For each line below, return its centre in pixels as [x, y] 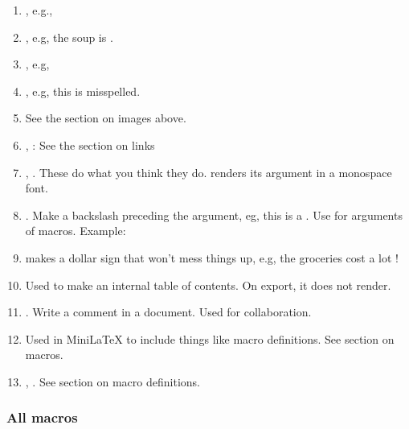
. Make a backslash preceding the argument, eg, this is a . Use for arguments [214, 214]
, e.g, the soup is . [69, 37]
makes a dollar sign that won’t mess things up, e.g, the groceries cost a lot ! [212, 257]
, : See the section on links [90, 144]
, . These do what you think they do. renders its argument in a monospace [209, 172]
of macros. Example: [76, 231]
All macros [42, 417]
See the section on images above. [106, 118]
